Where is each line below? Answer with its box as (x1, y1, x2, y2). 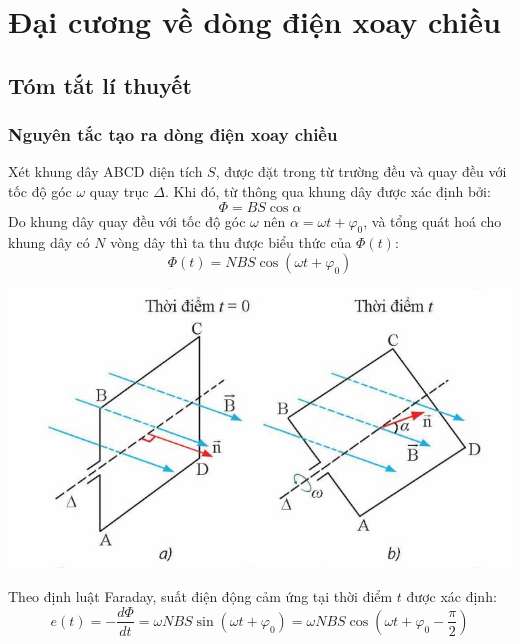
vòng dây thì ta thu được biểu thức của (110, 232, 352, 253)
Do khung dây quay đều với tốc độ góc (8, 210, 246, 231)
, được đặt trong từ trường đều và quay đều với (215, 161, 507, 182)
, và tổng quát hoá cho (363, 210, 502, 231)
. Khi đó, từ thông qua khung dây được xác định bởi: (164, 180, 491, 201)
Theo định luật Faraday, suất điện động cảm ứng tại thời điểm (8, 585, 393, 606)
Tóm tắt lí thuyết (8, 69, 192, 100)
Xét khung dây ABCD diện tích (8, 161, 203, 182)
